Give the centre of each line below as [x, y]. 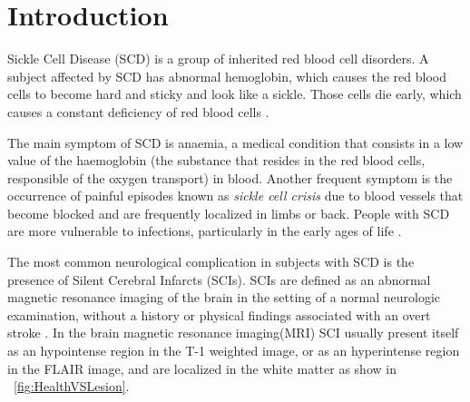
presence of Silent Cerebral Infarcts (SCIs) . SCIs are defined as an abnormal [219, 279]
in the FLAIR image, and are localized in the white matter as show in [202, 368]
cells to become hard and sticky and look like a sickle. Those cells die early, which [235, 94]
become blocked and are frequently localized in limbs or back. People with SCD [229, 213]
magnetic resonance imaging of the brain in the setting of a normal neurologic [224, 297]
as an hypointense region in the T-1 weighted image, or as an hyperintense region [234, 351]
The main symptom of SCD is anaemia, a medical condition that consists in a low [235, 142]
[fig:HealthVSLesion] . [72, 386]
